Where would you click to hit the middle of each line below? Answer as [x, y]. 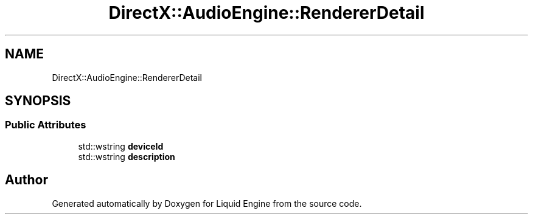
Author [26, 180]
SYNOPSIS [38, 101]
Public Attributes [46, 125]
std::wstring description [127, 156]
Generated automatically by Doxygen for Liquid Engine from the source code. [207, 203]
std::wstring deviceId [121, 146]
